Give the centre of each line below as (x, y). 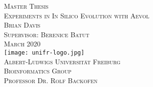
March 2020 (22, 44)
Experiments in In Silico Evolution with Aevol (77, 15)
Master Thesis (26, 6)
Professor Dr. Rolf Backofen (51, 80)
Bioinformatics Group (38, 71)
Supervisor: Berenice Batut (47, 34)
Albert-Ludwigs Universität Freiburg (62, 61)
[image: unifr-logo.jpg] (44, 52)
